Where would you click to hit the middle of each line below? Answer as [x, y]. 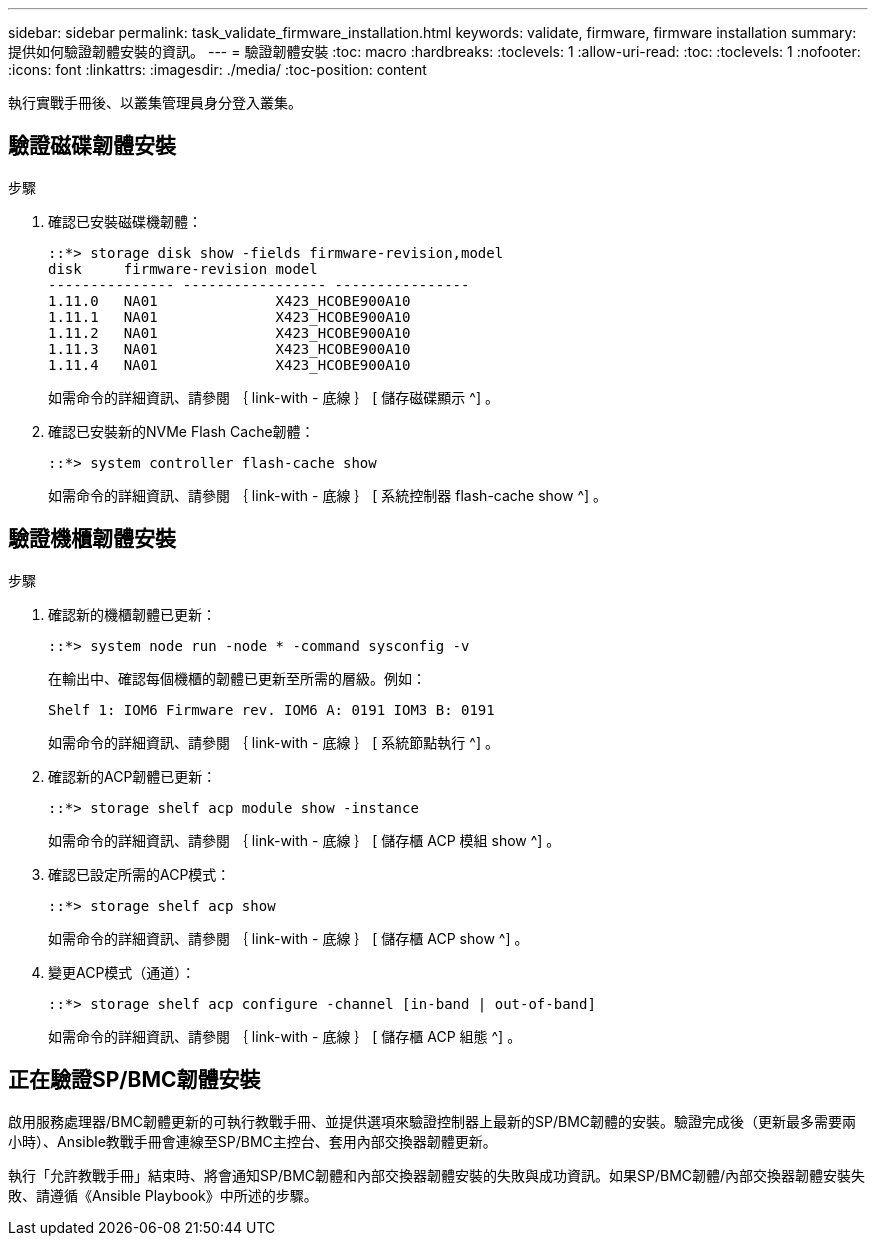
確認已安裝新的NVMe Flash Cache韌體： [181, 431]
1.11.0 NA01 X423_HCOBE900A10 [229, 300]
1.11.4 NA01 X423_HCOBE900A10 [229, 364]
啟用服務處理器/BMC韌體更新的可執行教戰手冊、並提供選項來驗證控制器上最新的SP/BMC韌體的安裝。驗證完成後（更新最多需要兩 [432, 1121]
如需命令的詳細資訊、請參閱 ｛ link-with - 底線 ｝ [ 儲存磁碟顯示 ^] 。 [273, 397]
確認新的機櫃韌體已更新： [132, 614]
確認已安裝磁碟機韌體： [125, 221]
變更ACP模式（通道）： [122, 972]
